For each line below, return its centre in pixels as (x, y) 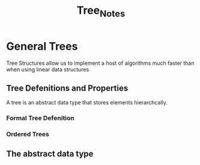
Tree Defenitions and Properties (67, 88)
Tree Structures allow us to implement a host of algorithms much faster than (100, 63)
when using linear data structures (48, 69)
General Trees (42, 46)
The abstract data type (50, 154)
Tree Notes (101, 11)
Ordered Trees (28, 134)
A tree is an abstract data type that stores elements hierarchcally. (87, 103)
